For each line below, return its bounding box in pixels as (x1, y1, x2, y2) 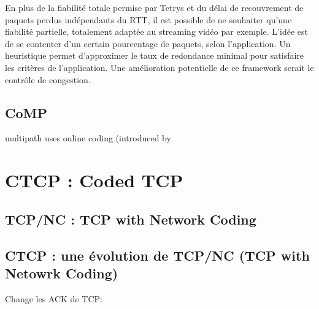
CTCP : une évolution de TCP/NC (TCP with (5, 245, 310, 264)
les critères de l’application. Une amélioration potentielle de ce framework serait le (5, 61, 314, 73)
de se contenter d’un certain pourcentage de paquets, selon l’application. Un (5, 37, 291, 50)
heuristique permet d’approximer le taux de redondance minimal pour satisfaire (5, 49, 304, 62)
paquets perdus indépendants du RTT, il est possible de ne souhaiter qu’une (5, 13, 292, 26)
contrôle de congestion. (5, 73, 91, 86)
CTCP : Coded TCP (5, 168, 183, 193)
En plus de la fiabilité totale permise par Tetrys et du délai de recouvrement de (5, 1, 304, 13)
